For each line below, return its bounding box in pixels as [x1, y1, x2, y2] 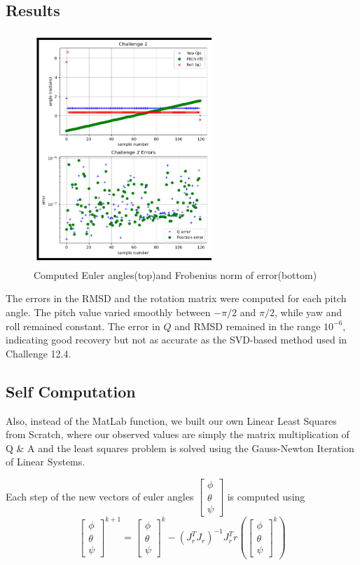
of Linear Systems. [6, 454, 85, 469]
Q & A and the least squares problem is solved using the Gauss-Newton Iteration [6, 440, 354, 455]
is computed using [227, 489, 305, 503]
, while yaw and [275, 304, 342, 319]
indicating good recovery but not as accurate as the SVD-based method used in [6, 332, 347, 347]
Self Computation [6, 380, 136, 402]
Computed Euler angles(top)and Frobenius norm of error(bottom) [34, 267, 317, 282]
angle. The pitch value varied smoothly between [6, 304, 211, 319]
